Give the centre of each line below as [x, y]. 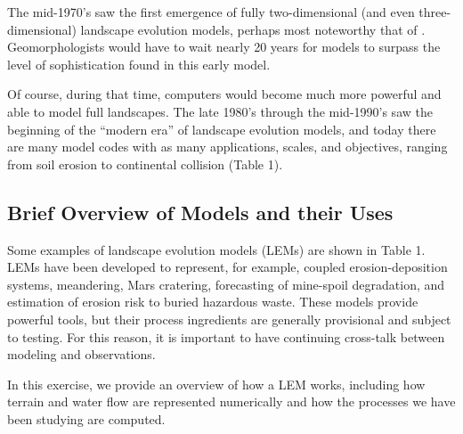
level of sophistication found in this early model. [139, 64]
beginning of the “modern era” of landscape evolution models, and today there [222, 129]
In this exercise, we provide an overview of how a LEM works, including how [216, 384]
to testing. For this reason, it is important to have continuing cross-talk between [226, 336]
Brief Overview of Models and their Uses [200, 212]
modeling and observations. [81, 354]
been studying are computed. [86, 418]
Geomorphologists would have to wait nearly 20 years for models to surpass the [224, 47]
